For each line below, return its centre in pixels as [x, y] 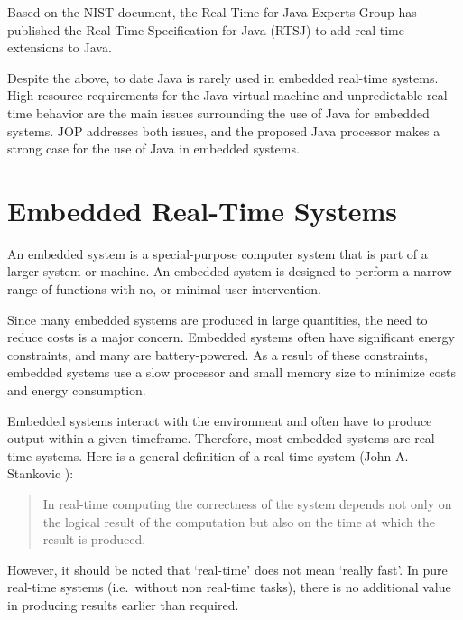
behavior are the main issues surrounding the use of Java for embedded [232, 112]
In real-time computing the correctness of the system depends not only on [247, 504]
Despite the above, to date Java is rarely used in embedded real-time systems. [223, 77]
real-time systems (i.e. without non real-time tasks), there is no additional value [229, 587]
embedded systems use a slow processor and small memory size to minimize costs [232, 372]
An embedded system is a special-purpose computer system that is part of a [218, 253]
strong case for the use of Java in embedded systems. [153, 148]
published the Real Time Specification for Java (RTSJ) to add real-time [206, 29]
